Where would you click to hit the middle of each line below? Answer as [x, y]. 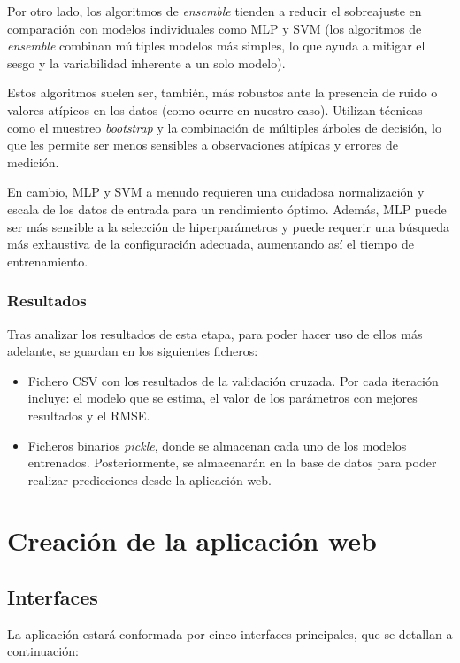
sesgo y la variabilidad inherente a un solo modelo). [146, 62]
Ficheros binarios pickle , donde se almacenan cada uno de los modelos [217, 445]
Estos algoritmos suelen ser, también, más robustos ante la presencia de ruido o [222, 93]
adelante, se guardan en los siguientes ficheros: [133, 351]
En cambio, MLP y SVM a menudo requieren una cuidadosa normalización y [216, 192]
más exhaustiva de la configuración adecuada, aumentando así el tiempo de [211, 244]
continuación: [43, 651]
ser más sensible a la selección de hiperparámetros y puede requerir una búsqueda [229, 226]
